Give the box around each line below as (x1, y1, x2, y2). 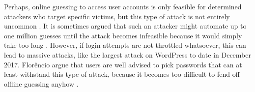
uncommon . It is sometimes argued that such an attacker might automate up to (4, 21, 247, 31)
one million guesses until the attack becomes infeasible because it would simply (4, 30, 242, 40)
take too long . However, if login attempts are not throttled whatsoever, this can (4, 40, 246, 50)
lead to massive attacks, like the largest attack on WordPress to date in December (4, 49, 251, 60)
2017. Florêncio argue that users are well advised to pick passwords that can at (4, 59, 242, 69)
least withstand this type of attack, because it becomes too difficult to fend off (4, 69, 240, 79)
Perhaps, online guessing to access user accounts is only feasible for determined (4, 1, 242, 11)
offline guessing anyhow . (4, 78, 79, 89)
